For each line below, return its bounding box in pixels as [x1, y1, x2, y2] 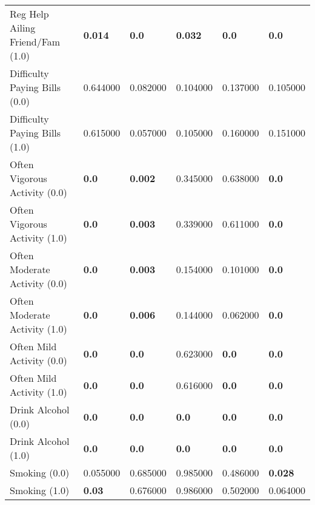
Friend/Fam [10, 35, 61, 49]
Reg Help [10, 7, 49, 21]
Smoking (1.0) [10, 483, 70, 497]
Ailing [10, 21, 36, 35]
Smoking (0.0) [10, 466, 70, 480]
